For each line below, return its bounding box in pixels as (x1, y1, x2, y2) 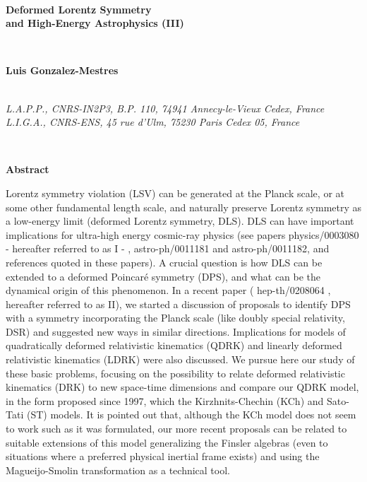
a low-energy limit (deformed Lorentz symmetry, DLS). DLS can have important (6, 213, 354, 228)
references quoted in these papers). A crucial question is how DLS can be (6, 254, 323, 269)
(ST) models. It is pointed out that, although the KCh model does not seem (26, 407, 356, 422)
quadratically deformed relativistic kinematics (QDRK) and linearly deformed (6, 338, 342, 353)
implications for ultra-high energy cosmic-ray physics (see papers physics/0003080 (6, 227, 359, 242)
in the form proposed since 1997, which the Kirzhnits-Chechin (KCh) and (6, 393, 324, 408)
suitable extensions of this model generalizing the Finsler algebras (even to (6, 435, 328, 449)
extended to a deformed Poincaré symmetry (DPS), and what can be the (6, 269, 321, 283)
